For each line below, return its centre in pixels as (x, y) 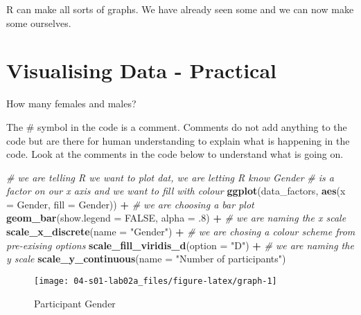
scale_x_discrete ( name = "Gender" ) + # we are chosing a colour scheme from (181, 232)
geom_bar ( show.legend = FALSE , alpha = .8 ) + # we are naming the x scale (176, 218)
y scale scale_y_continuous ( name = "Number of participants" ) (146, 259)
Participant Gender (75, 303)
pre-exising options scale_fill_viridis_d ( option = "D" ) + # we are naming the (180, 245)
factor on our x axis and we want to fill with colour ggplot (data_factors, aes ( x (176, 191)
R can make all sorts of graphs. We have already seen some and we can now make (180, 9)
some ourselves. (39, 22)
